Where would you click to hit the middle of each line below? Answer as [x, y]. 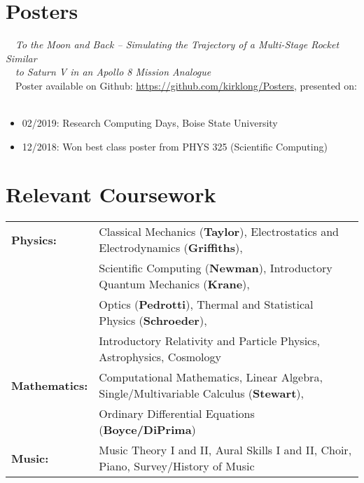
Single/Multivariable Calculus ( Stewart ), [201, 393]
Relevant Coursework [111, 194]
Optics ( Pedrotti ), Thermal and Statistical [206, 304]
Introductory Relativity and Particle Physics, [209, 341]
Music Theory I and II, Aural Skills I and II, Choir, [225, 450]
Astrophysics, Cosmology [160, 357]
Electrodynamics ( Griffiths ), [171, 248]
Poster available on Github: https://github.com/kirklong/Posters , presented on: [186, 85]
